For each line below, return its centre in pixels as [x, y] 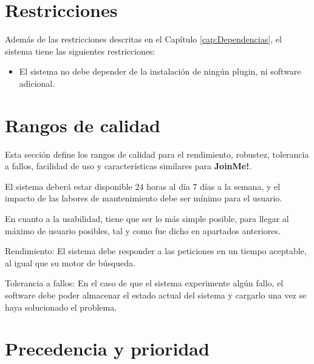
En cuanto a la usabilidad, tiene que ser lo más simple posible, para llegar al [147, 218]
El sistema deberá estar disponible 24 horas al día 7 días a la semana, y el [143, 186]
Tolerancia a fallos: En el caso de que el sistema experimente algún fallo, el [144, 283]
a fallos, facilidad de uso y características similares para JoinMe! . [128, 166]
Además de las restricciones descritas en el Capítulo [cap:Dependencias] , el [143, 39]
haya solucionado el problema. [61, 307]
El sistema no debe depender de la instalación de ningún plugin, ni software [160, 71]
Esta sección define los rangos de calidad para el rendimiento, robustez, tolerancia [157, 154]
